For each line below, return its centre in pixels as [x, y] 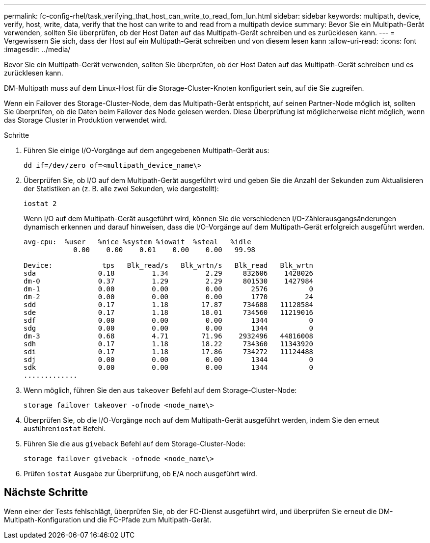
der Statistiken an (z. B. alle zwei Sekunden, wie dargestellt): [121, 189]
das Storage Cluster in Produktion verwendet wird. [86, 120]
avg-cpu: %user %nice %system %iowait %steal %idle [137, 242]
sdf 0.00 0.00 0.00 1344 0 [169, 320]
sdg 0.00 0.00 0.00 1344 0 [169, 328]
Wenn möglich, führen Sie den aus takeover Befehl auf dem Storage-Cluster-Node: [160, 390]
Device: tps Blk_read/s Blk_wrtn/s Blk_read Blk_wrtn [169, 265]
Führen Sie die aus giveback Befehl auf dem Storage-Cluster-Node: [135, 444]
